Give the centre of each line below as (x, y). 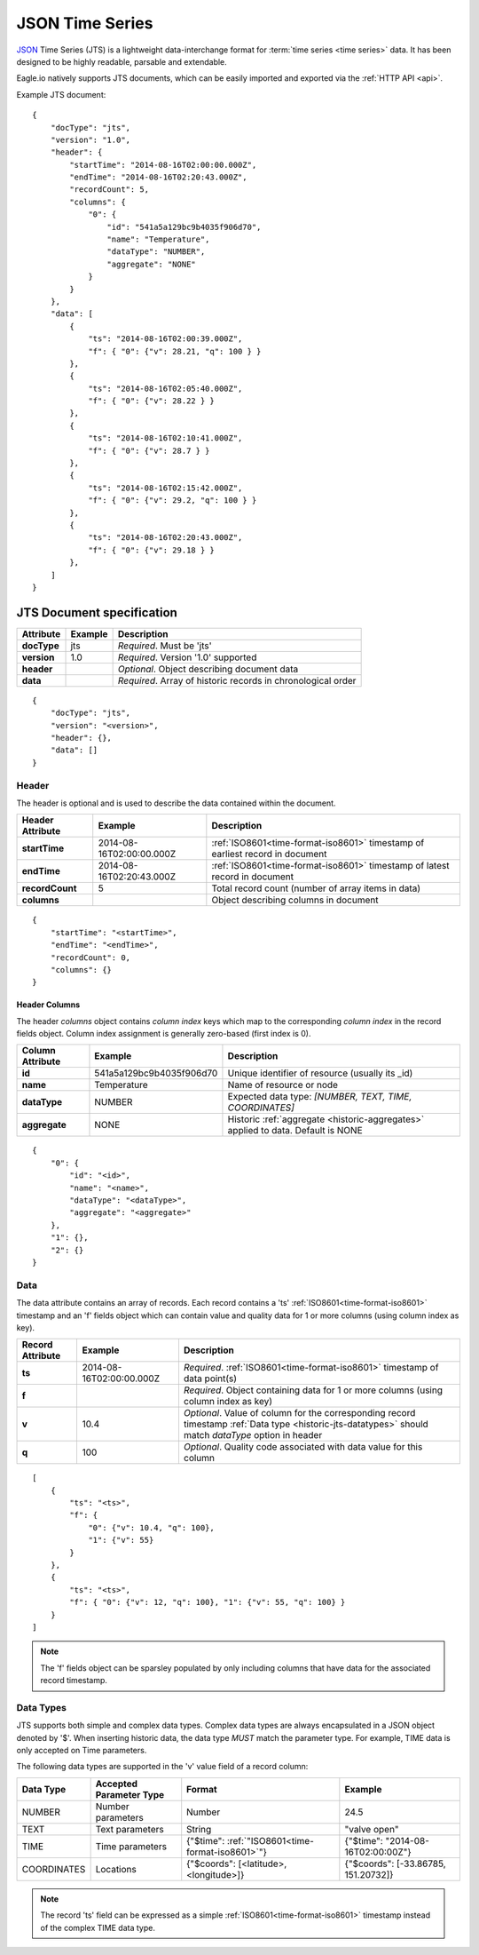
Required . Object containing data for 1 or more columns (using (313, 1390)
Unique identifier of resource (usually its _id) (320, 1073)
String (199, 1829)
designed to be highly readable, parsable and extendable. (122, 61)
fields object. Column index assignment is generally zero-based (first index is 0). (164, 1034)
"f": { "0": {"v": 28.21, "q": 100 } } (175, 351)
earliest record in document (269, 854)
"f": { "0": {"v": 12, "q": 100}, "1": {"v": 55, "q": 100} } (208, 1602)
